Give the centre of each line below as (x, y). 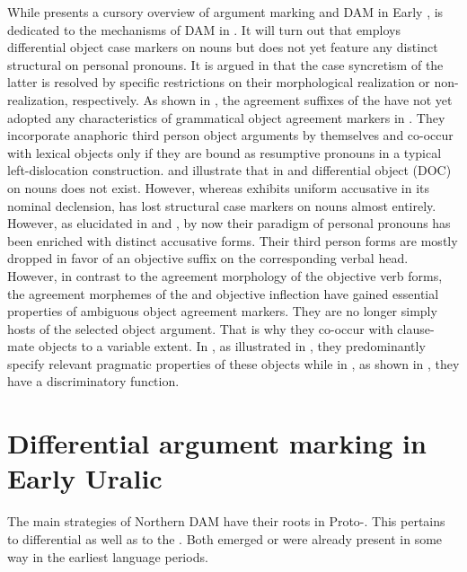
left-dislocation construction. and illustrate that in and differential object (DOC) (229, 170)
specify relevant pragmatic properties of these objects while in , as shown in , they (233, 363)
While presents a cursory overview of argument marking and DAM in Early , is (225, 12)
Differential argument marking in (217, 443)
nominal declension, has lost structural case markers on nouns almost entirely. (222, 205)
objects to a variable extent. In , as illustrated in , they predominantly (232, 346)
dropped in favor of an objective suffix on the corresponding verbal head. (208, 258)
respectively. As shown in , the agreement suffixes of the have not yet (262, 99)
